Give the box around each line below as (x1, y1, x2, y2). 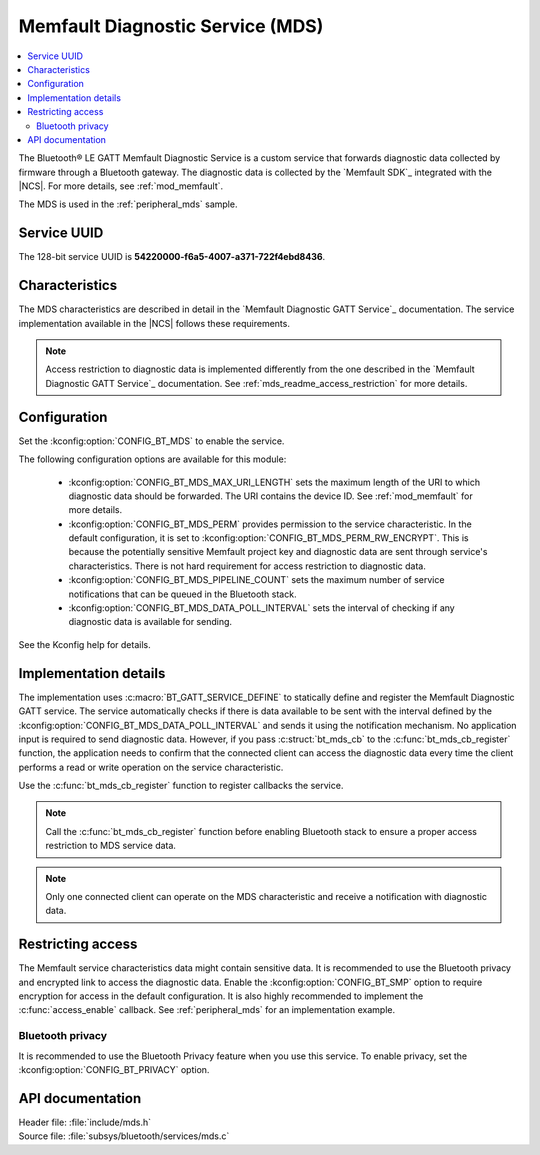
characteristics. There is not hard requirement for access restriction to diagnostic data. (68, 560, 427, 572)
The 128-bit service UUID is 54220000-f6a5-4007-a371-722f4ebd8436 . (18, 251, 326, 263)
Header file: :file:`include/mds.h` (18, 1116, 152, 1128)
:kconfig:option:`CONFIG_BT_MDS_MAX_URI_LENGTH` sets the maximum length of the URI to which (68, 476, 480, 488)
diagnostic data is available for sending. (68, 616, 233, 628)
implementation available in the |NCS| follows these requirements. (18, 317, 290, 329)
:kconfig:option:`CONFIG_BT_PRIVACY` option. (18, 1064, 210, 1076)
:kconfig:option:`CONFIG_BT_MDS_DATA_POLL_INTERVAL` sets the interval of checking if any (68, 602, 455, 614)
